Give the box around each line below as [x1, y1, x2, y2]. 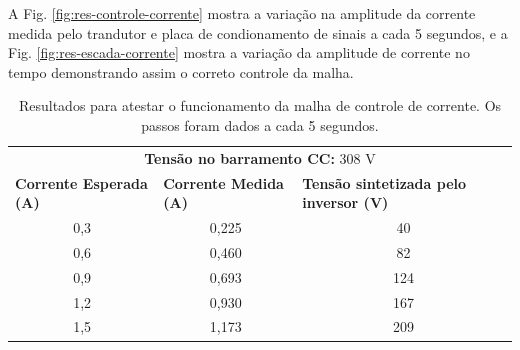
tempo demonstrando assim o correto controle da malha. [8, 61, 354, 82]
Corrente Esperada [15, 172, 148, 193]
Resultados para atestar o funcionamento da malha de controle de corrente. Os [18, 95, 502, 116]
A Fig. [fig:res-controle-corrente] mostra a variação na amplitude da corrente [8, 3, 476, 23]
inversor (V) [302, 192, 389, 213]
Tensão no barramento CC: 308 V [144, 147, 376, 168]
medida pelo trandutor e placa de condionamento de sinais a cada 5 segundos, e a [8, 22, 508, 43]
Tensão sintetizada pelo [302, 172, 467, 193]
